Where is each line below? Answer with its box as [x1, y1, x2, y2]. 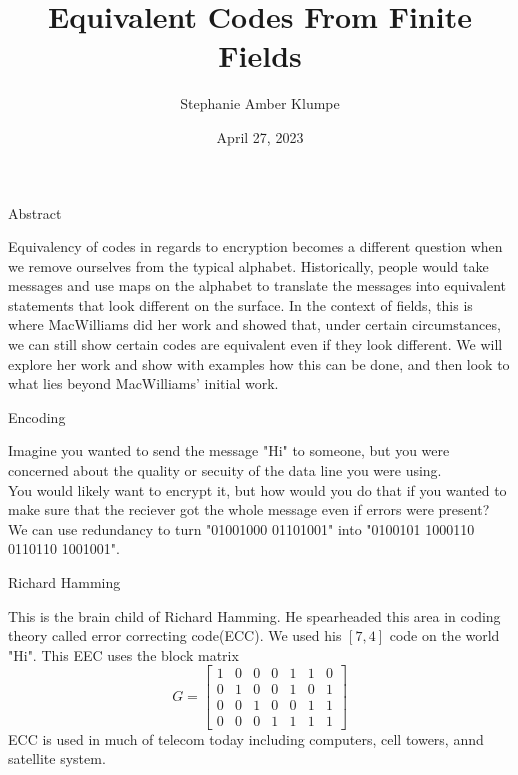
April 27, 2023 [216, 126, 304, 147]
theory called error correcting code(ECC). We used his [8, 625, 342, 646]
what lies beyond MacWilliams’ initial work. [8, 373, 279, 394]
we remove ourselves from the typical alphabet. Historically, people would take [8, 255, 489, 276]
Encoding [8, 406, 66, 427]
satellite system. [8, 748, 106, 769]
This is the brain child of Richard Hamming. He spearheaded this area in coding [8, 605, 501, 626]
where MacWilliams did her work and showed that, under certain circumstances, [8, 314, 501, 335]
